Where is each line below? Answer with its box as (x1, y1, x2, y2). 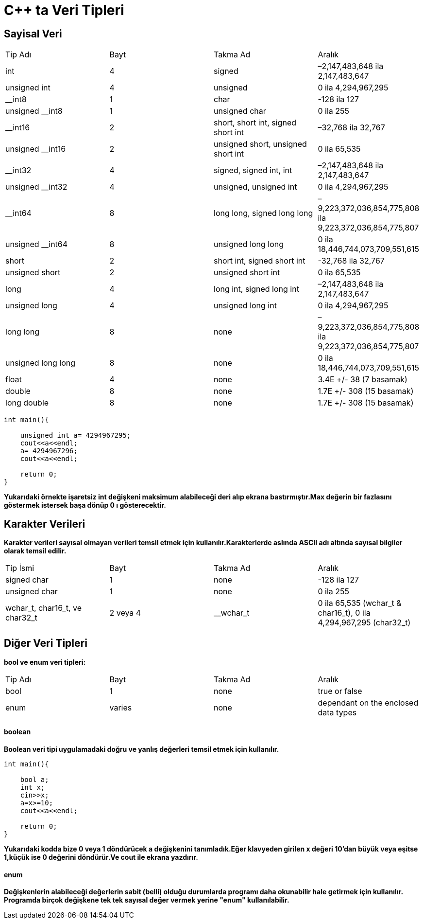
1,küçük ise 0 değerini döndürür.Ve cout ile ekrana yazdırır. (4, 853, 198, 862)
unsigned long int (214, 301, 277, 311)
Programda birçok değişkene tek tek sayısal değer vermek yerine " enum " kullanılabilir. (4, 896, 289, 905)
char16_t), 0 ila (318, 608, 371, 618)
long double (5, 398, 49, 408)
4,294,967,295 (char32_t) (318, 618, 411, 628)
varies (109, 702, 132, 712)
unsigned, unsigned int (214, 182, 297, 192)
